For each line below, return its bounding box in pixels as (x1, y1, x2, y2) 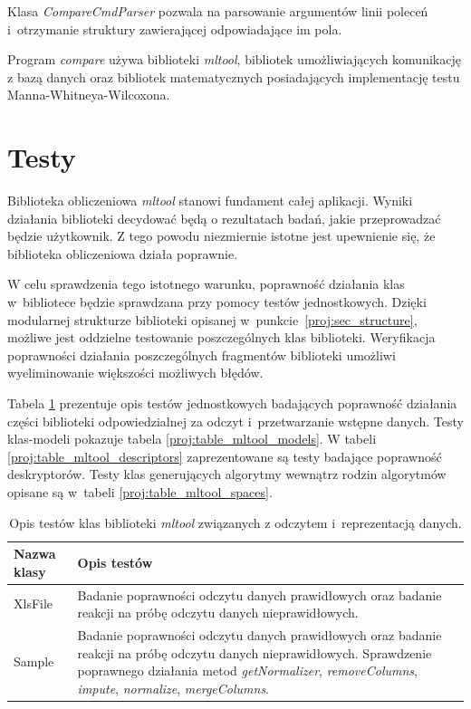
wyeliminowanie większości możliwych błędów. (7, 363, 264, 382)
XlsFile (14, 594, 53, 613)
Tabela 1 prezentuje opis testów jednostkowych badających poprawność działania (7, 394, 457, 413)
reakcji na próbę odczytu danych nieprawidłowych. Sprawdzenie (77, 643, 432, 662)
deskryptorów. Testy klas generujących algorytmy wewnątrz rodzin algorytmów (7, 465, 447, 484)
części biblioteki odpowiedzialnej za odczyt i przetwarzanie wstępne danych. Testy (7, 411, 464, 430)
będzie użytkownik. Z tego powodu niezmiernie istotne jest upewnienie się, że (7, 226, 436, 245)
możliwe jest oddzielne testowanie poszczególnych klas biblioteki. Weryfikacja (7, 328, 436, 347)
